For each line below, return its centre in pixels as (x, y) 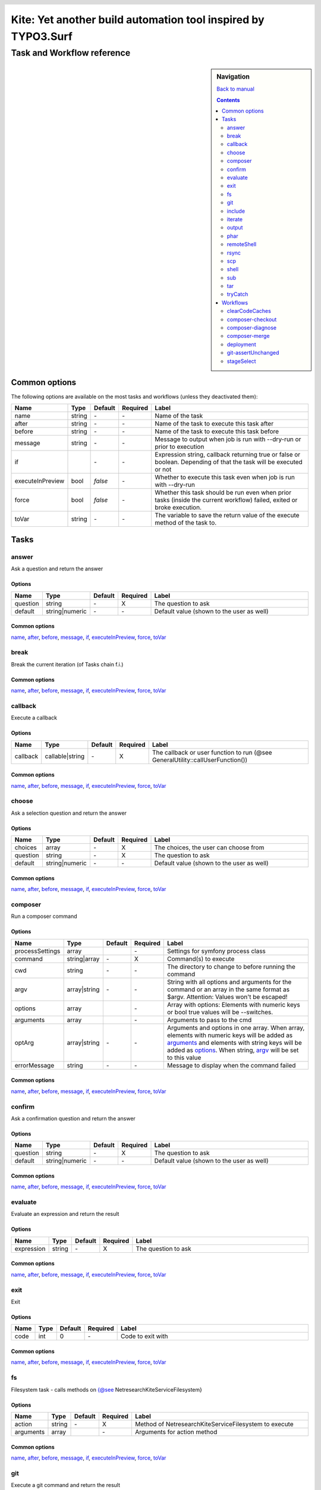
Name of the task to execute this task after (214, 424)
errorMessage (34, 1065)
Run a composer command (44, 916)
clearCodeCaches (249, 311)
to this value (184, 1057)
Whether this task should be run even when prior (223, 493)
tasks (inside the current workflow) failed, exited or (226, 500)
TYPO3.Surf (42, 37)
